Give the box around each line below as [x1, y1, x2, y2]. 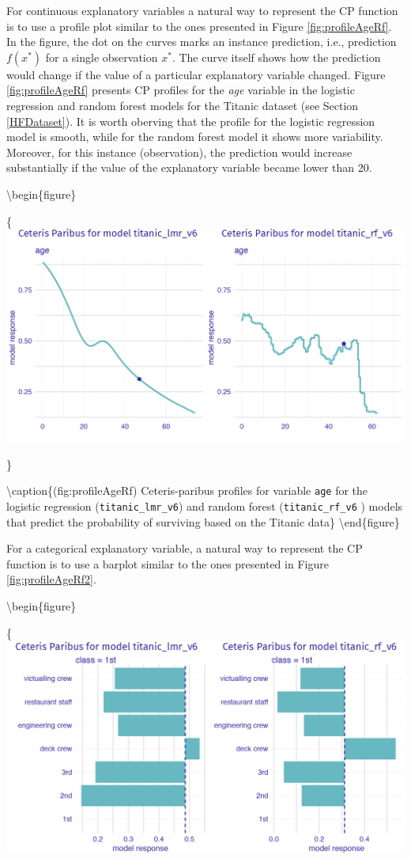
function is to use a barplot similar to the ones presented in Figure [6, 555, 329, 572]
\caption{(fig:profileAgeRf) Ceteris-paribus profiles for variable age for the [6, 482, 368, 499]
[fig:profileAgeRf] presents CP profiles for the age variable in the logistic [6, 82, 355, 98]
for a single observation [45, 48, 158, 65]
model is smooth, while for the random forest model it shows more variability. [6, 128, 383, 145]
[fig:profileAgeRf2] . [6, 571, 96, 587]
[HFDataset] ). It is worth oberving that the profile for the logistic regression [6, 112, 375, 129]
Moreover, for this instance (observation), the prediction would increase [6, 143, 353, 160]
